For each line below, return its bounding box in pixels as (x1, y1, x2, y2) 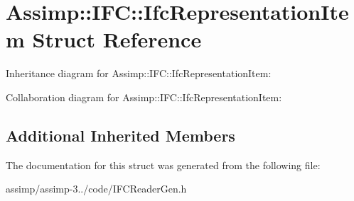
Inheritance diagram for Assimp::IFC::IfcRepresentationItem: (6, 66, 272, 81)
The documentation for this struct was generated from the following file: (6, 157, 321, 172)
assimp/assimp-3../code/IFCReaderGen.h (6, 181, 187, 196)
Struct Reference (32, 25, 202, 54)
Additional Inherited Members (6, 124, 235, 146)
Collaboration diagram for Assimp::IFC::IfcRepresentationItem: (6, 89, 282, 104)
